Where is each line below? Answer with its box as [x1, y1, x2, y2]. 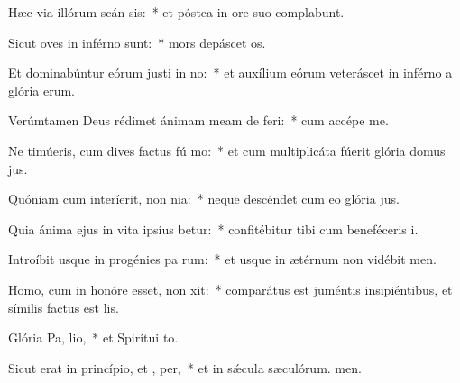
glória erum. [8, 80, 75, 99]
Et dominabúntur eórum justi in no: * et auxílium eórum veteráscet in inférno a [8, 63, 453, 82]
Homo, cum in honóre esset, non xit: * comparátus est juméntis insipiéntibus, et [8, 279, 453, 298]
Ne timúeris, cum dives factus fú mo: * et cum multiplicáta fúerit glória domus [8, 141, 446, 160]
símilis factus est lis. [8, 297, 119, 316]
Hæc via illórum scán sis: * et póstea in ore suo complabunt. [8, 3, 345, 21]
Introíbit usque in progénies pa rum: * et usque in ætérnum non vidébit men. [8, 250, 437, 269]
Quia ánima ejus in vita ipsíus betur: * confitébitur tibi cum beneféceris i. [8, 219, 419, 238]
